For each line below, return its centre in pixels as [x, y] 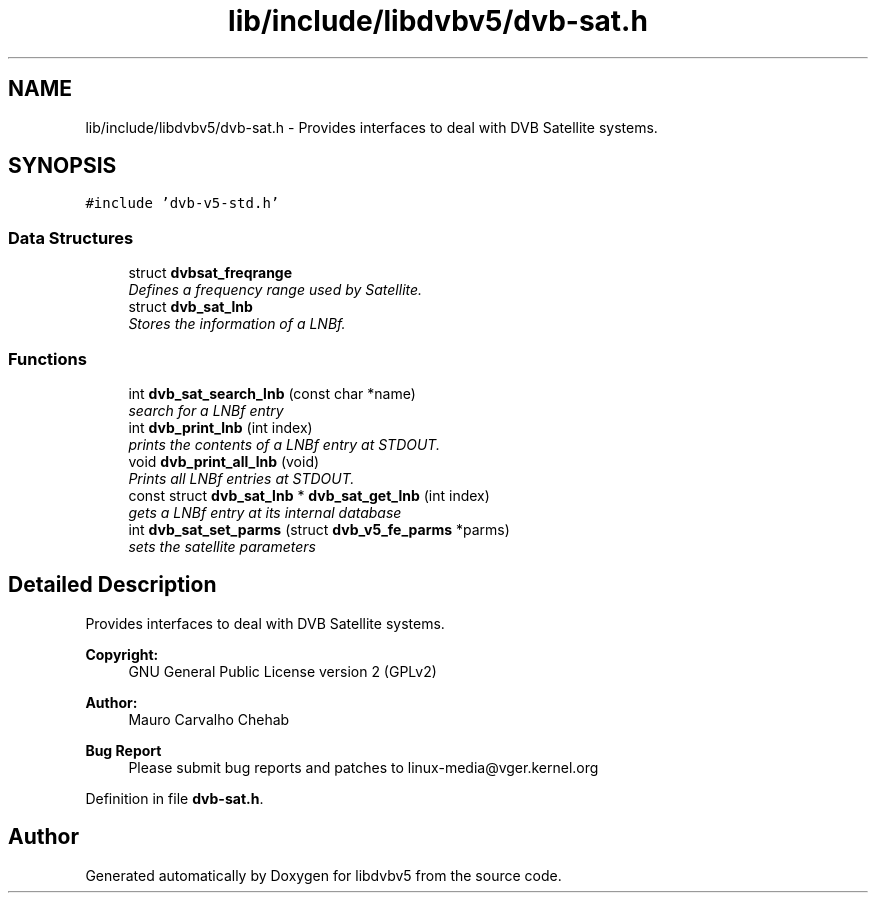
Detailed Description [112, 585]
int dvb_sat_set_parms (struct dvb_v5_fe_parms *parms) [319, 529]
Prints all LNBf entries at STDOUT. [241, 478]
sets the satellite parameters [222, 546]
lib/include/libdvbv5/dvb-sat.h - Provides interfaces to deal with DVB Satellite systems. [371, 127]
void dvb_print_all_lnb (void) [224, 461]
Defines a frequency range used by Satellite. [275, 290]
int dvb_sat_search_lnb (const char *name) [272, 393]
